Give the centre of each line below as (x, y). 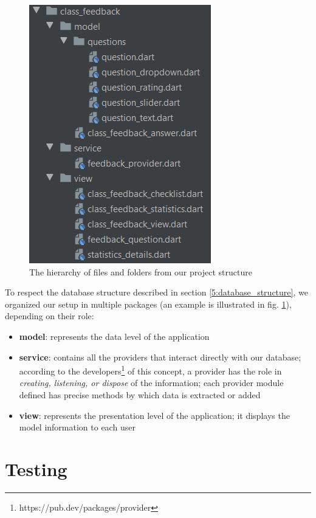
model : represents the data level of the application (114, 336)
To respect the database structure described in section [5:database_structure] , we (156, 292)
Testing (36, 468)
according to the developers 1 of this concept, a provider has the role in (150, 370)
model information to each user (77, 427)
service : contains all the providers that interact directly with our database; (160, 357)
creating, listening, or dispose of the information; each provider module (151, 383)
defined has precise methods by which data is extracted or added (140, 395)
